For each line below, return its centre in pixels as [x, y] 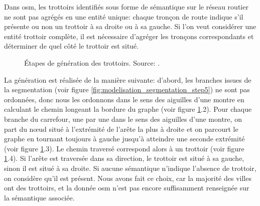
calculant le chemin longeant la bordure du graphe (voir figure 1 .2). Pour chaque [128, 109]
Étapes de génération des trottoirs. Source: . [92, 62]
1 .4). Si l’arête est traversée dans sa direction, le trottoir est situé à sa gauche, [124, 158]
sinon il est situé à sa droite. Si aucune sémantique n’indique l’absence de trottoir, [130, 168]
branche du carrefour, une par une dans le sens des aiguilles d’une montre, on [123, 119]
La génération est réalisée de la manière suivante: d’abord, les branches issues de [128, 79]
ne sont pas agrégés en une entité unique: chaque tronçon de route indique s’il [124, 16]
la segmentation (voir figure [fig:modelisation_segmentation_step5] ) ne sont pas [127, 89]
